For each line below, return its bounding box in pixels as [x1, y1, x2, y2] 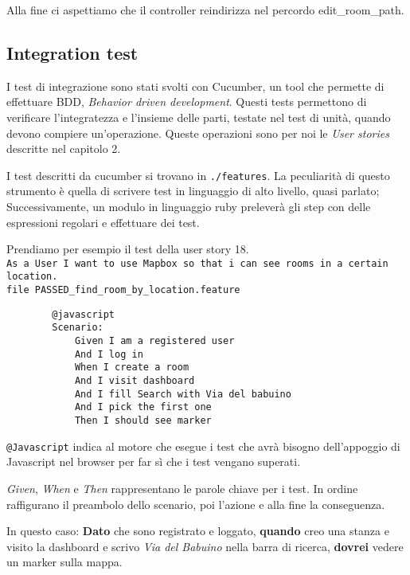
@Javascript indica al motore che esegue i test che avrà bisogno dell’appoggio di [6, 437, 400, 454]
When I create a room [74, 362, 189, 374]
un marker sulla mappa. [6, 553, 123, 570]
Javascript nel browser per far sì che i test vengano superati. [6, 453, 301, 470]
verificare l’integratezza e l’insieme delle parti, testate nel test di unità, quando [6, 108, 391, 125]
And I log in [74, 348, 143, 360]
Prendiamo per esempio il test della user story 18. [6, 241, 249, 257]
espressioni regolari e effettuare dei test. [6, 213, 200, 230]
